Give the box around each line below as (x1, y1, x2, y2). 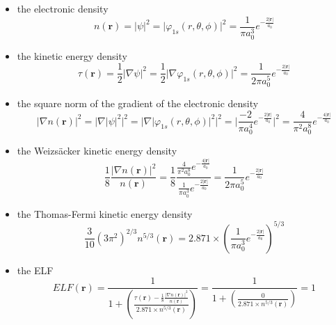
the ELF (17, 262, 54, 277)
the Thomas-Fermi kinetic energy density (17, 206, 193, 221)
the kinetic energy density (17, 48, 127, 63)
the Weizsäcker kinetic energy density (17, 143, 177, 158)
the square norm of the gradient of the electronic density (17, 96, 259, 111)
